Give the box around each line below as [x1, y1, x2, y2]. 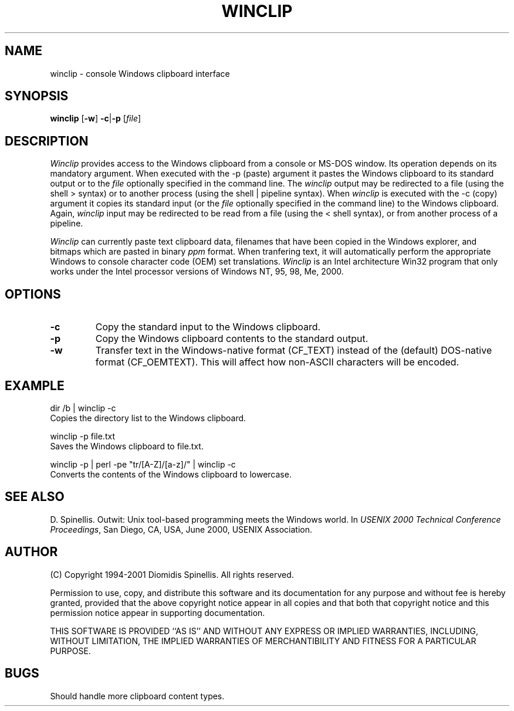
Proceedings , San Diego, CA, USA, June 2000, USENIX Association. [50, 524, 313, 534]
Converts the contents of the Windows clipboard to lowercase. [50, 469, 292, 479]
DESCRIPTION [5, 133, 89, 148]
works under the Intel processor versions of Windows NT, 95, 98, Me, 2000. [50, 266, 344, 277]
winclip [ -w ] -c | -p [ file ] [50, 113, 141, 124]
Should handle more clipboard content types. [50, 690, 225, 701]
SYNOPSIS [5, 89, 69, 104]
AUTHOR [5, 544, 58, 560]
